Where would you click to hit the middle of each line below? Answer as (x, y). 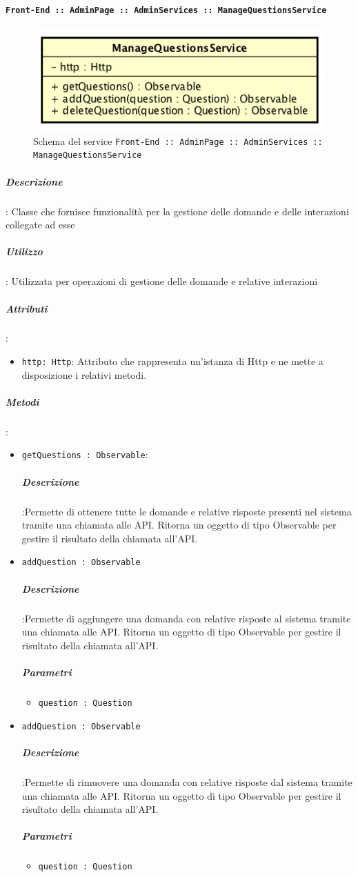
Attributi (27, 308)
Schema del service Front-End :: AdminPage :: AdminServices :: (178, 140)
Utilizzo (24, 252)
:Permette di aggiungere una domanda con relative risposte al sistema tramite (186, 618)
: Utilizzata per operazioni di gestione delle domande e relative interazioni (162, 281)
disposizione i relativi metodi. (84, 374)
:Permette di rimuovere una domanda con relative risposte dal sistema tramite (187, 781)
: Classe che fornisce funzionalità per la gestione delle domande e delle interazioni (177, 211)
